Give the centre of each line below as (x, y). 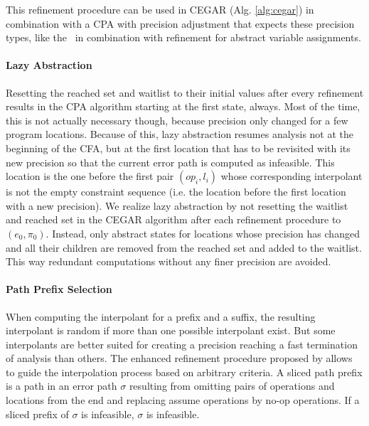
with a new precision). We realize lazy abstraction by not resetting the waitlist (177, 205)
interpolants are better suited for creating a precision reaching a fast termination (182, 344)
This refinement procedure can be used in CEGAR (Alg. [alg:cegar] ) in (160, 9)
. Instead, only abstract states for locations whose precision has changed (203, 233)
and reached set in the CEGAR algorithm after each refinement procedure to (173, 219)
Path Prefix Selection (59, 289)
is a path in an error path (61, 386)
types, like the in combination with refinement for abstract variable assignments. (183, 37)
